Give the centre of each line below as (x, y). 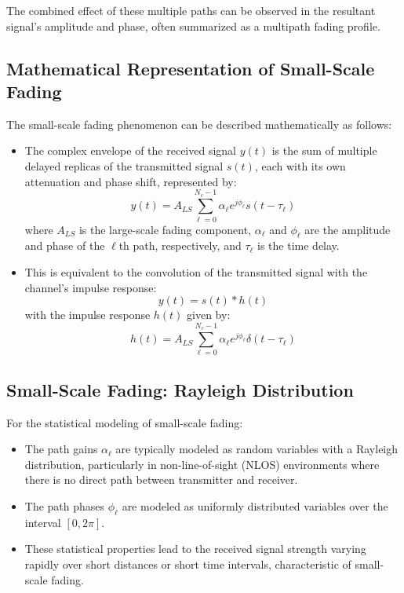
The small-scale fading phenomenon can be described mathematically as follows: (199, 124)
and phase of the (65, 245)
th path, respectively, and (180, 245)
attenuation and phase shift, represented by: (131, 181)
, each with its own (300, 165)
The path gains (61, 449)
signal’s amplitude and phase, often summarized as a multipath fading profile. (193, 26)
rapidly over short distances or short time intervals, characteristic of (188, 564)
